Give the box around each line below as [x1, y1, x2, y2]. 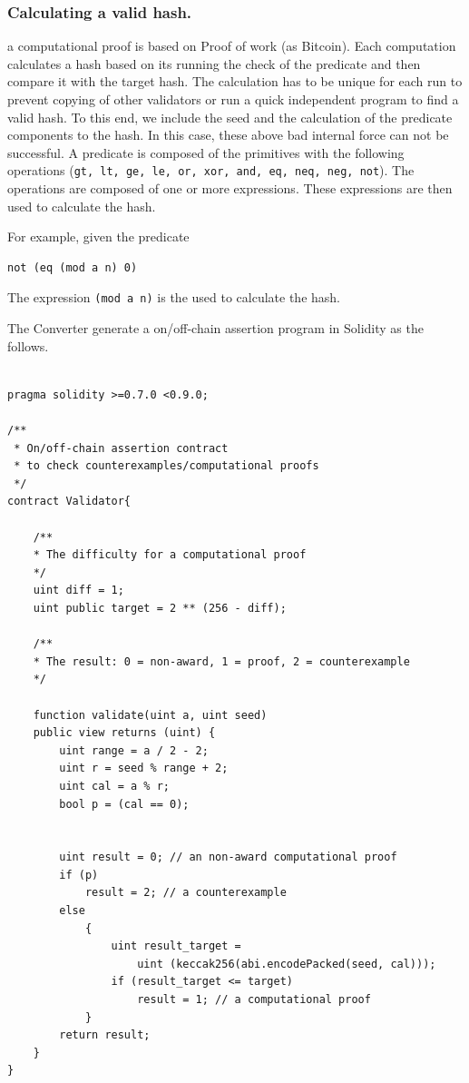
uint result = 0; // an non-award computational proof [59, 851, 397, 864]
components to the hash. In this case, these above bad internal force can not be [7, 125, 449, 144]
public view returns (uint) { [33, 726, 216, 740]
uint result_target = [111, 940, 241, 953]
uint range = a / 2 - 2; [59, 743, 209, 757]
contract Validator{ [7, 495, 132, 508]
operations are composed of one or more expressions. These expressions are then [7, 179, 453, 198]
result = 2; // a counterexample [84, 886, 287, 900]
